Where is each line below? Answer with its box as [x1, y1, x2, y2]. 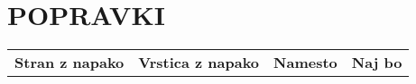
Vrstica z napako [138, 52, 260, 73]
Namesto [273, 52, 337, 73]
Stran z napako [14, 52, 125, 73]
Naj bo [351, 52, 402, 73]
